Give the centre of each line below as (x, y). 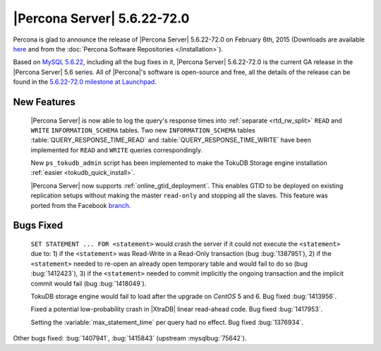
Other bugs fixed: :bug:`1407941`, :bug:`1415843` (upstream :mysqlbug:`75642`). (130, 338)
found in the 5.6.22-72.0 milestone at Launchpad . (85, 82)
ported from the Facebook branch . (81, 205)
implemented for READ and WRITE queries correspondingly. (116, 150)
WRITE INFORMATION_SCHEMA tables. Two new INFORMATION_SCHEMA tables (143, 130)
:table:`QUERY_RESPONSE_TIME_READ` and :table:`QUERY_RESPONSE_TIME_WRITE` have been (171, 140)
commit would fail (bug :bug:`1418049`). (89, 283)
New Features (44, 102)
